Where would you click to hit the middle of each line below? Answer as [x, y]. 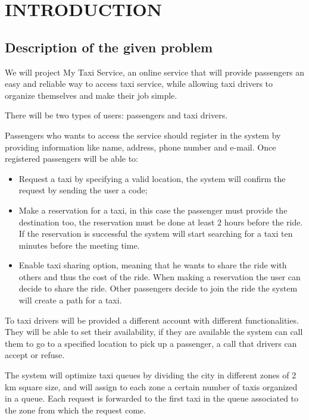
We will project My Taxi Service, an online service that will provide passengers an [154, 72]
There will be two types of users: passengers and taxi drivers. [116, 115]
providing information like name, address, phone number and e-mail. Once [141, 147]
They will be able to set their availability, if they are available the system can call [154, 332]
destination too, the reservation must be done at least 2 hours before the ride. [161, 222]
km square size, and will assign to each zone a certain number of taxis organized [151, 386]
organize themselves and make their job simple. [91, 95]
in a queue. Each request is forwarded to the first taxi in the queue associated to [152, 398]
